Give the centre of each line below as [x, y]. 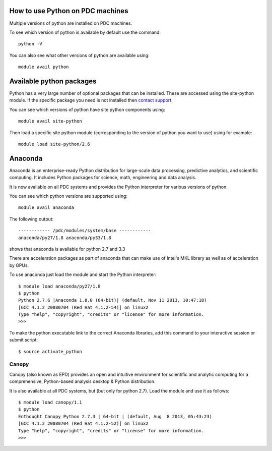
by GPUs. [19, 265]
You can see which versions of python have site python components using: [87, 109]
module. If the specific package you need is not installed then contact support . [91, 100]
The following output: [31, 219]
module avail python [44, 67]
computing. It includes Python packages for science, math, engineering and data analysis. [103, 178]
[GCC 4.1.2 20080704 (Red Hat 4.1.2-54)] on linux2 [83, 307]
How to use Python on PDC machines [69, 11]
